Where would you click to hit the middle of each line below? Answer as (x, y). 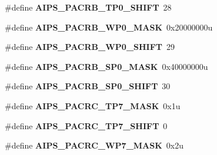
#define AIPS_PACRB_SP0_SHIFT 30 (88, 86)
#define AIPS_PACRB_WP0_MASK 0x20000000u (109, 27)
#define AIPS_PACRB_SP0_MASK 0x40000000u (106, 66)
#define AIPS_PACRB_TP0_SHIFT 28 (88, 7)
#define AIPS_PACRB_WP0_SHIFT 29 (90, 47)
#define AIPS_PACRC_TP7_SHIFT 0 (86, 125)
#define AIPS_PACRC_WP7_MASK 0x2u (94, 145)
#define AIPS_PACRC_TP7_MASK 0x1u (93, 105)
